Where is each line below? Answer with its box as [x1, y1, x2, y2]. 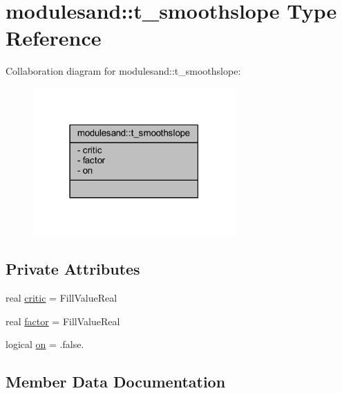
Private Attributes [6, 258, 140, 280]
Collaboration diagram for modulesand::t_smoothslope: [6, 64, 241, 78]
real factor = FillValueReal [6, 313, 120, 328]
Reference [6, 24, 102, 52]
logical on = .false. [6, 337, 84, 351]
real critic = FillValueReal [6, 291, 117, 305]
